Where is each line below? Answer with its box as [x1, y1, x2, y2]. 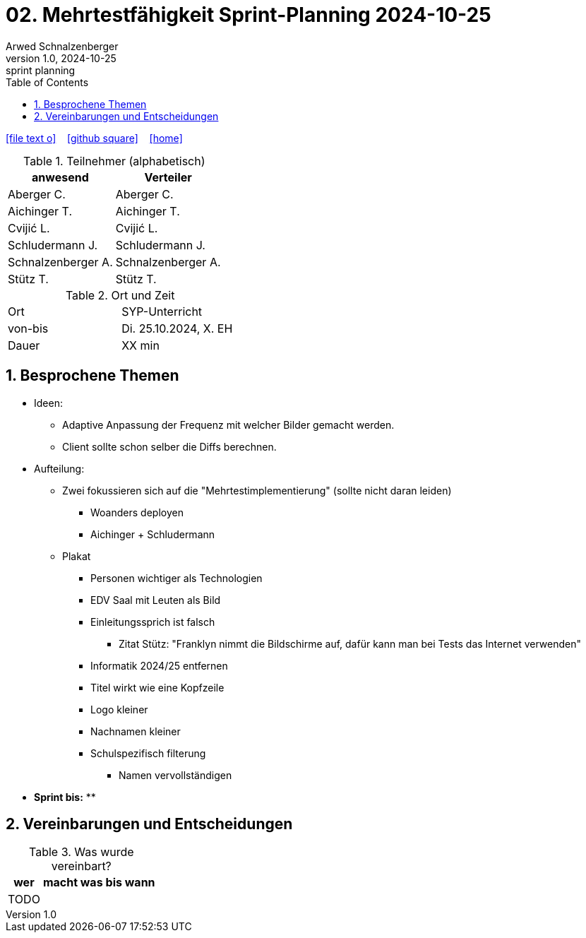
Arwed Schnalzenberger [6, 40, 119, 52]
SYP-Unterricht [121, 304, 203, 319]
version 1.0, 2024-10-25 [6, 52, 116, 64]
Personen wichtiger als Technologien [90, 571, 263, 584]
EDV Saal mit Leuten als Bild [90, 593, 221, 606]
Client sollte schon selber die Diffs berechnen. [62, 440, 277, 453]
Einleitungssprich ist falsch [90, 615, 215, 628]
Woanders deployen [90, 506, 184, 518]
